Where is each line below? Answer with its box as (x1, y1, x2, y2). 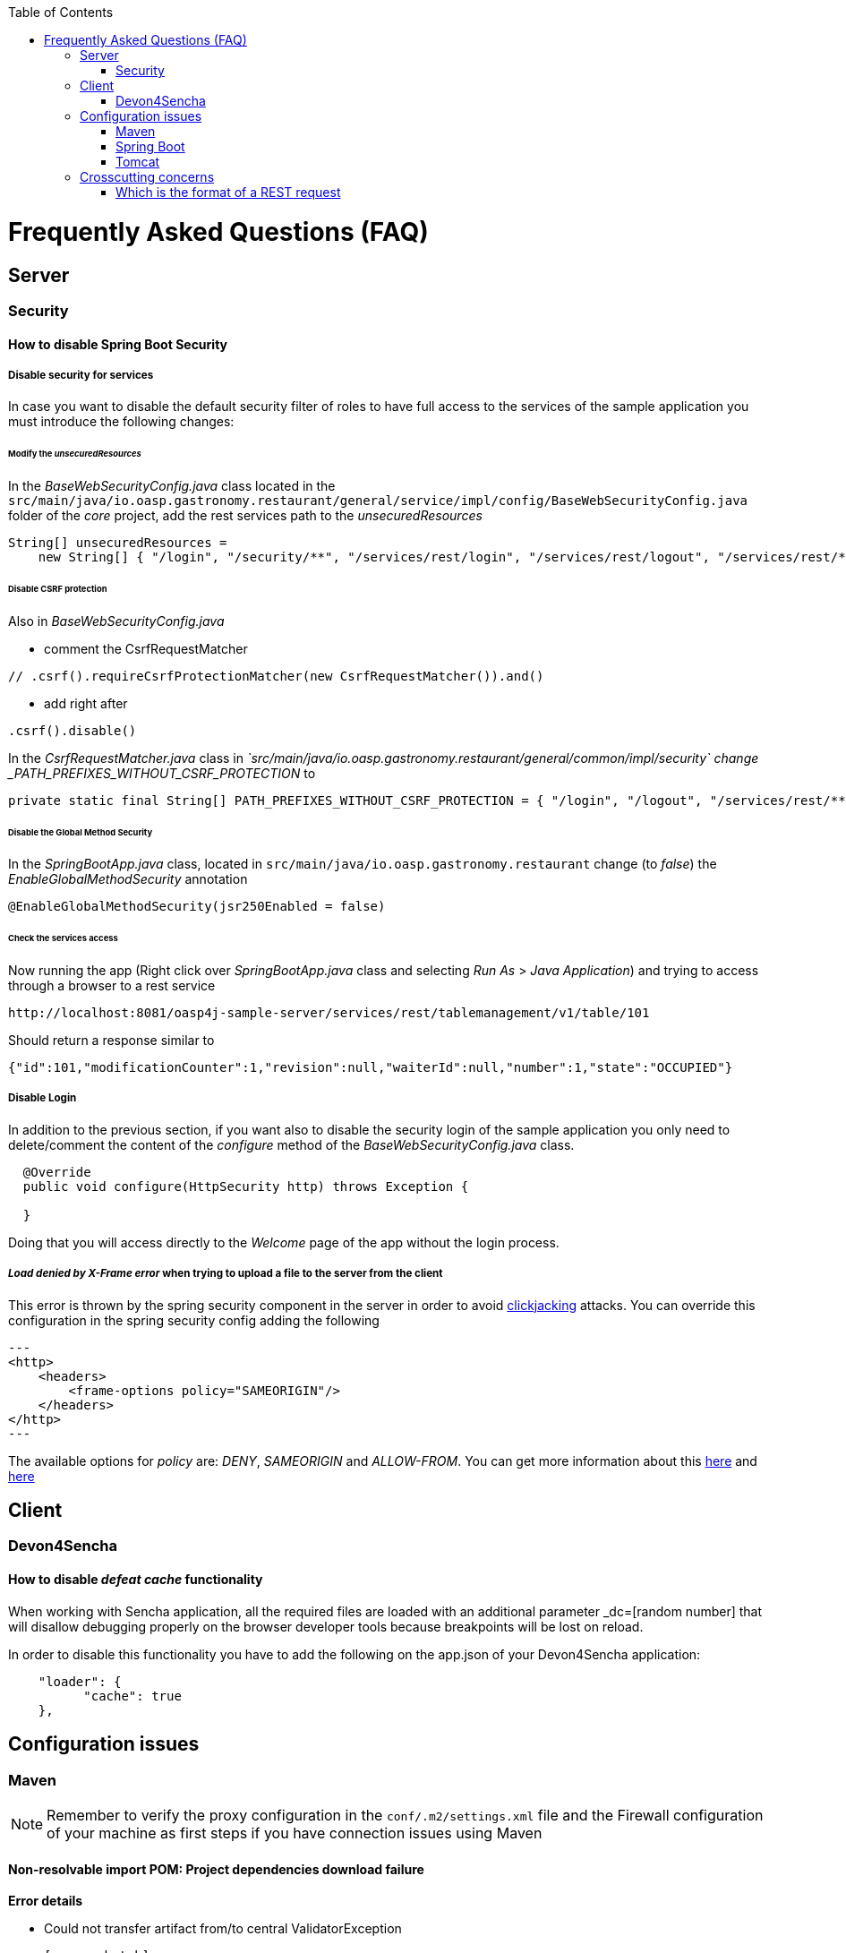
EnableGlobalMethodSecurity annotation (8, 871, 248, 887)
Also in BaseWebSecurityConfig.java (8, 612, 225, 629)
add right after (44, 695, 128, 711)
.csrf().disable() (8, 723, 137, 738)
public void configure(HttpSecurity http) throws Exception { (22, 1178, 469, 1194)
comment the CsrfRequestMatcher (44, 640, 248, 656)
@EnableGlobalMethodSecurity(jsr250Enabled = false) (8, 899, 386, 914)
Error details (8, 1893, 83, 1909)
